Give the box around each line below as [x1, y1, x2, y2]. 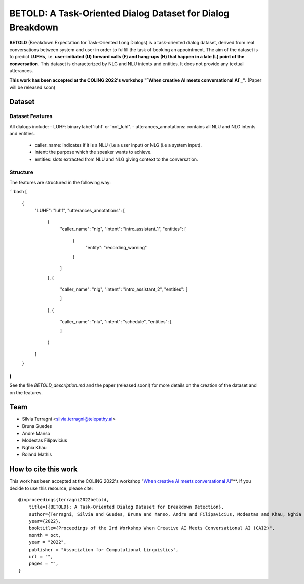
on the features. [9, 390, 43, 396]
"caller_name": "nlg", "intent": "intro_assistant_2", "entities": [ [60, 286, 187, 292]
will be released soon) [9, 84, 56, 90]
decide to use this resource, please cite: [9, 485, 93, 491]
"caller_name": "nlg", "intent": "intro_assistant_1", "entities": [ [60, 226, 186, 232]
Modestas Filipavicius [22, 437, 68, 443]
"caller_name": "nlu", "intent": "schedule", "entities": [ [60, 319, 172, 325]
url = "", [28, 554, 53, 560]
